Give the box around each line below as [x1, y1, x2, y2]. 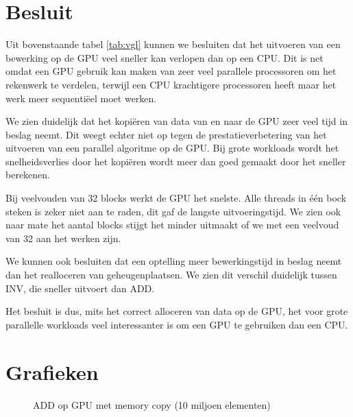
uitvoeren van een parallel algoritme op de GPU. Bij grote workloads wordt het [5, 141, 339, 155]
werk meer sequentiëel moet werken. [5, 91, 157, 105]
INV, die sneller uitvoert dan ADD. [5, 281, 155, 295]
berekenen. [5, 167, 50, 182]
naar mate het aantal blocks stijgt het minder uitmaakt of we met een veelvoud [5, 217, 339, 232]
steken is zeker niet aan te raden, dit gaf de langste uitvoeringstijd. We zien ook [5, 204, 341, 218]
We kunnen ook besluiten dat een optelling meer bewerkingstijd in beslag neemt [5, 254, 342, 268]
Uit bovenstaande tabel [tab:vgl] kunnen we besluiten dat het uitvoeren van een [5, 37, 341, 51]
